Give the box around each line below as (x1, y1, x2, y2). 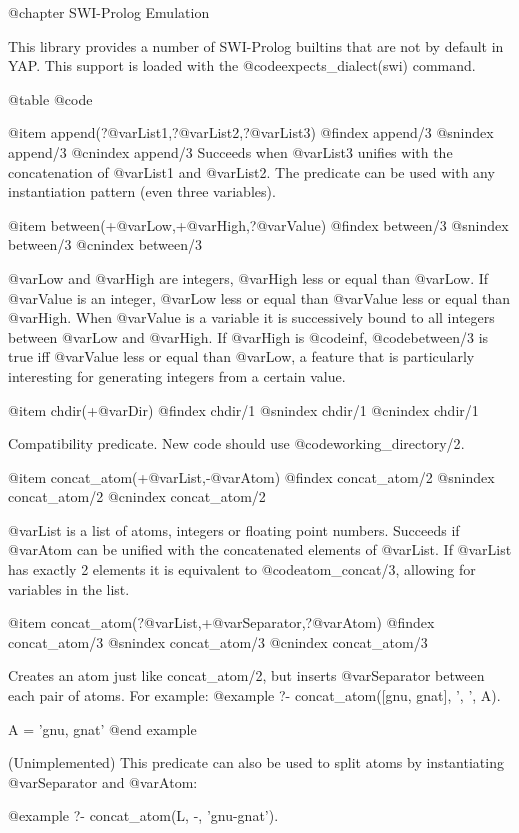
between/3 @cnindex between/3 (8, 234, 203, 255)
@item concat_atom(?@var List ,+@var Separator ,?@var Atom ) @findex (8, 612, 435, 633)
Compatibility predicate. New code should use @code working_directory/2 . (8, 433, 465, 454)
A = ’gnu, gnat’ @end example (8, 718, 197, 739)
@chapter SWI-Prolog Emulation (8, 2, 210, 22)
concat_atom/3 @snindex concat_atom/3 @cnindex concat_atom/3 (8, 631, 428, 652)
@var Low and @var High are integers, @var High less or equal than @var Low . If (8, 267, 489, 288)
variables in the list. (8, 578, 130, 599)
